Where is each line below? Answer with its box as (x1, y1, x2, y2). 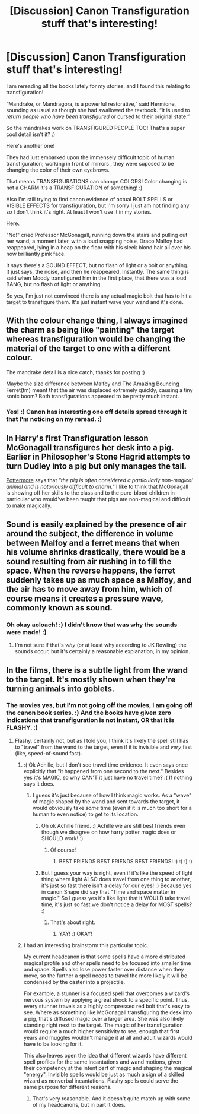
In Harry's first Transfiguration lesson (6, 433, 149, 444)
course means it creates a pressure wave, (6, 593, 164, 603)
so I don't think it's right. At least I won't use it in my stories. (6, 208, 152, 215)
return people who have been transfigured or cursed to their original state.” (6, 113, 190, 120)
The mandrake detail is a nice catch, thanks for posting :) (6, 368, 145, 375)
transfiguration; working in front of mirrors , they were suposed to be (6, 160, 174, 167)
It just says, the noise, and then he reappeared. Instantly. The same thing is (6, 268, 190, 275)
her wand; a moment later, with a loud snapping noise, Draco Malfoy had (6, 238, 184, 245)
